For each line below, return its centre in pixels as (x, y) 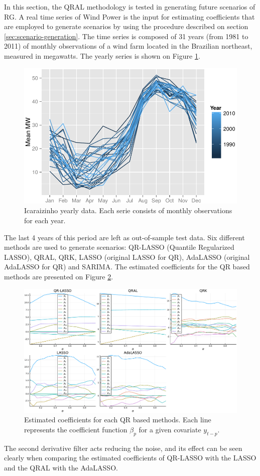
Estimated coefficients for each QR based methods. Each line (118, 420)
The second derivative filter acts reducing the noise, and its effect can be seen (123, 448)
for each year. (45, 220)
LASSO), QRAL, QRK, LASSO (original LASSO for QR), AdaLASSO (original (127, 257)
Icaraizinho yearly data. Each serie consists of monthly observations (128, 210)
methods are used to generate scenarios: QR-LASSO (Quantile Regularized (119, 247)
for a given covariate (170, 429)
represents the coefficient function (76, 429)
